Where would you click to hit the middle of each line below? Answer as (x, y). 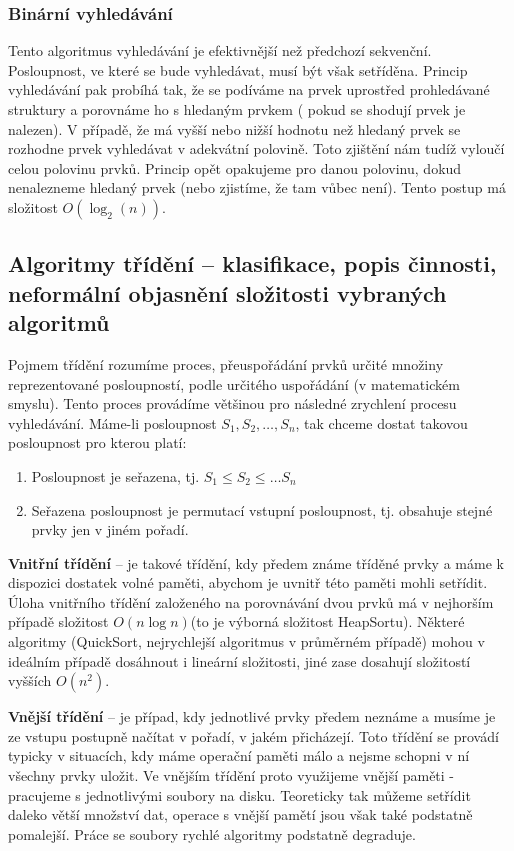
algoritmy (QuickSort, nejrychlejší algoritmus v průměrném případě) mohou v (246, 641)
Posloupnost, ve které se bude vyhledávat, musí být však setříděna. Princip (238, 69)
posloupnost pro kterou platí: (97, 442)
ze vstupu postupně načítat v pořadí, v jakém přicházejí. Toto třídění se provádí (253, 735)
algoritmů (59, 322)
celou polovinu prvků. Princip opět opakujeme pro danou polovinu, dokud (235, 167)
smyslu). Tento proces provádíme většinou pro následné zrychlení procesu (232, 403)
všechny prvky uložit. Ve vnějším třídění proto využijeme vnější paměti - (231, 775)
